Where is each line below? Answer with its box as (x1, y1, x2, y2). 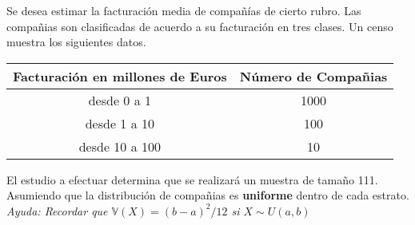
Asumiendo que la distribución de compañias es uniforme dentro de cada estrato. (6, 187, 409, 203)
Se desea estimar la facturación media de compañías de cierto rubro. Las (6, 2, 361, 18)
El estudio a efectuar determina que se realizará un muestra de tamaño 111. (6, 171, 378, 187)
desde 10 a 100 (78, 136, 162, 156)
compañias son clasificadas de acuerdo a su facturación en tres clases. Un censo (6, 18, 393, 34)
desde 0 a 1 (88, 90, 152, 109)
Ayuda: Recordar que (6, 202, 108, 219)
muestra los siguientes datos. (6, 34, 146, 50)
